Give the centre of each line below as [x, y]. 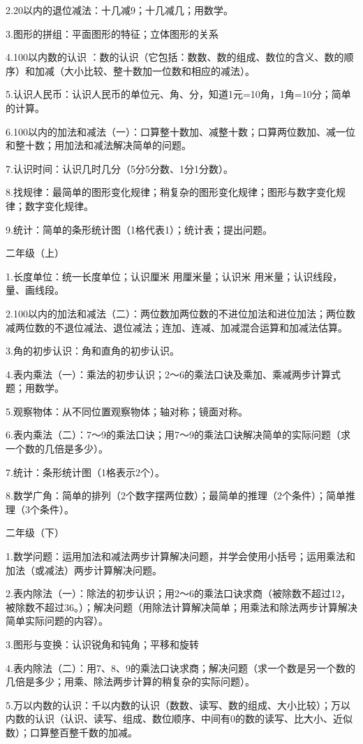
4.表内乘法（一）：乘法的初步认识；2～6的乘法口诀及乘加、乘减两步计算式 [173, 374]
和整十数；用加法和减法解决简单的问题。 [98, 145]
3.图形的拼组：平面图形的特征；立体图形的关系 [112, 33]
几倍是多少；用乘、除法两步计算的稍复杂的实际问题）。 [130, 681]
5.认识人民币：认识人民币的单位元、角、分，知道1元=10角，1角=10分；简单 [178, 94]
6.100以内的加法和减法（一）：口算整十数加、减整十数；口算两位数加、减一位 [180, 131]
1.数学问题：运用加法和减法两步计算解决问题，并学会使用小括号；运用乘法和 [180, 556]
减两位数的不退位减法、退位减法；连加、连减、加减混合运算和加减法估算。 [177, 327]
